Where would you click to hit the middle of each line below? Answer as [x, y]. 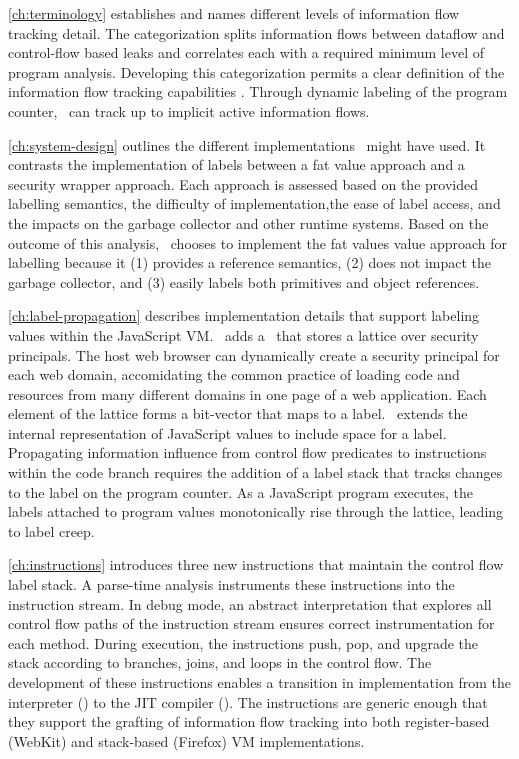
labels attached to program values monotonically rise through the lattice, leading [256, 511]
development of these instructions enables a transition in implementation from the [259, 682]
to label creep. [51, 530]
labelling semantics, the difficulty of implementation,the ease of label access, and [254, 203]
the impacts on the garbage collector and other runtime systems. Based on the [248, 222]
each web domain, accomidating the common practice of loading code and [234, 374]
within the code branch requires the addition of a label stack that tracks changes [255, 472]
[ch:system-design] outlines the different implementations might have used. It [247, 144]
